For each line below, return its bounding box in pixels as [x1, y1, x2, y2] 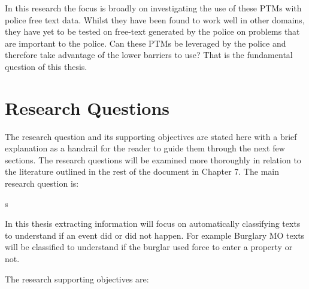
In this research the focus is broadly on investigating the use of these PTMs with [5, 2, 302, 14]
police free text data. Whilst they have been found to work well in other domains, [5, 13, 305, 26]
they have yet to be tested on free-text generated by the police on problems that [5, 25, 300, 38]
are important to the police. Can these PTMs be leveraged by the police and [5, 36, 286, 49]
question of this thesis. [5, 60, 87, 72]
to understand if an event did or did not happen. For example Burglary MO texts [5, 229, 305, 241]
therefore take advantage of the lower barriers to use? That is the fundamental [5, 48, 293, 61]
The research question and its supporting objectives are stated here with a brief [5, 130, 297, 142]
